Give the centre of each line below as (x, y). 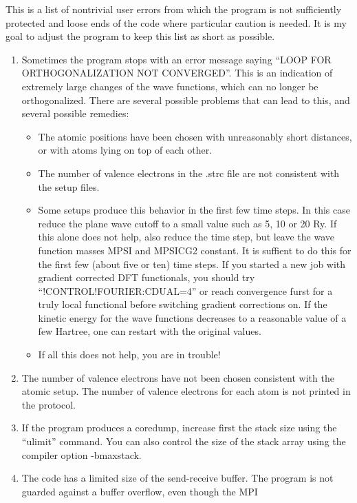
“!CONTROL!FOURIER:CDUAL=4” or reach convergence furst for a (185, 290)
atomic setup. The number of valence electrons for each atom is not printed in (186, 391)
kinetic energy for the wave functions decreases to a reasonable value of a (192, 317)
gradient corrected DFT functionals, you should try (147, 277)
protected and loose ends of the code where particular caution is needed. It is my (176, 22)
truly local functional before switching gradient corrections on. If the (183, 304)
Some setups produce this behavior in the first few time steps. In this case (194, 210)
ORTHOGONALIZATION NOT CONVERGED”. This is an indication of (177, 73)
